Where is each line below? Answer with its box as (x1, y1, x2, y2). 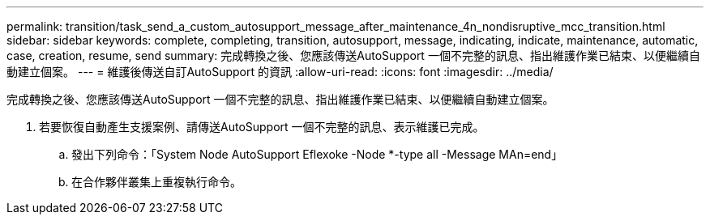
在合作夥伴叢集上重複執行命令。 (71, 175, 242, 189)
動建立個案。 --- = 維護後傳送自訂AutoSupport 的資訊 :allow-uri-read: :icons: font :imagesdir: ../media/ (6, 65, 554, 79)
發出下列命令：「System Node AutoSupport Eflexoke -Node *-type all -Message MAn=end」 (71, 147, 563, 161)
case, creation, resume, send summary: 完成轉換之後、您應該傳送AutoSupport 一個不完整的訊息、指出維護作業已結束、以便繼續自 (6, 49, 700, 62)
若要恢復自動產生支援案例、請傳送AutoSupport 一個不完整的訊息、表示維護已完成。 (39, 120, 485, 134)
